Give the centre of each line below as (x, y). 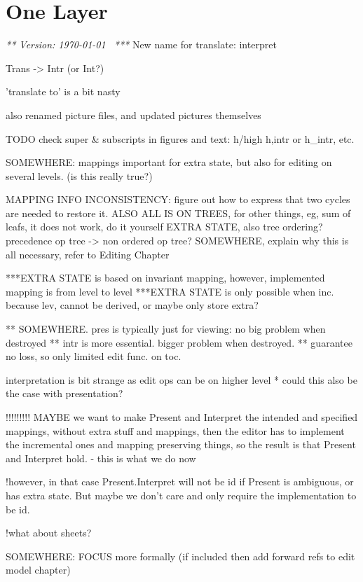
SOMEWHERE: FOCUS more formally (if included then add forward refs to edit (180, 556)
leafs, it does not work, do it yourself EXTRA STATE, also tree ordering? (164, 227)
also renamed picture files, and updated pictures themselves (133, 115)
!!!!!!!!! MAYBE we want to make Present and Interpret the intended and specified (182, 417)
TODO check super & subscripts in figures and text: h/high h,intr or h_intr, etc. (180, 138)
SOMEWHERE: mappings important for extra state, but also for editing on (169, 162)
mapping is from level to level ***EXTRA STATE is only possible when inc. (170, 291)
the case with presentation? (64, 393)
